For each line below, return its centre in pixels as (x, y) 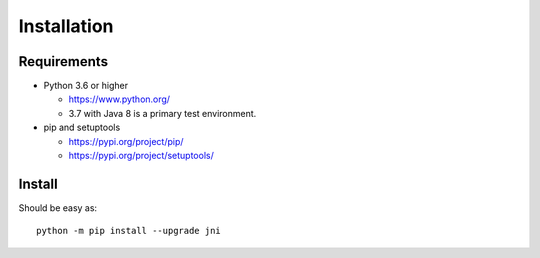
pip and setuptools (82, 127)
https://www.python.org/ (119, 99)
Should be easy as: (58, 207)
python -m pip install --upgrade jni (129, 231)
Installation (66, 26)
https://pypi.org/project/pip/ (126, 141)
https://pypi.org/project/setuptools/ (141, 156)
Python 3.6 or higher (86, 86)
